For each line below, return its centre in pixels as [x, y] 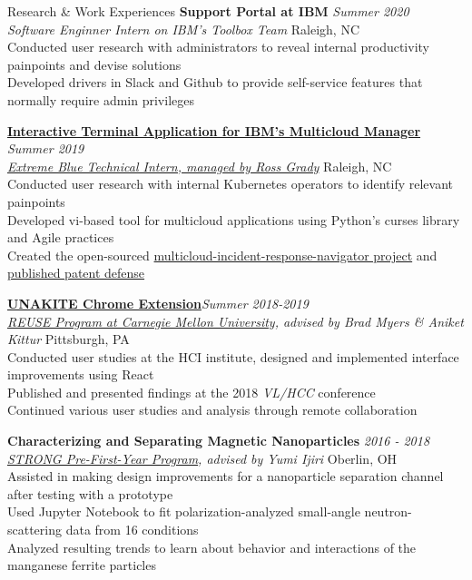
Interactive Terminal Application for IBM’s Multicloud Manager [214, 130]
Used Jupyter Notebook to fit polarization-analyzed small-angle [184, 511]
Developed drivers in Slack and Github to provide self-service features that [215, 82]
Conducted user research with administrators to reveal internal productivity [218, 47]
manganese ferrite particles [82, 565]
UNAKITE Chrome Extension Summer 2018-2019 [158, 303]
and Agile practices [61, 237]
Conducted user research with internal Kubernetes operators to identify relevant [231, 184]
